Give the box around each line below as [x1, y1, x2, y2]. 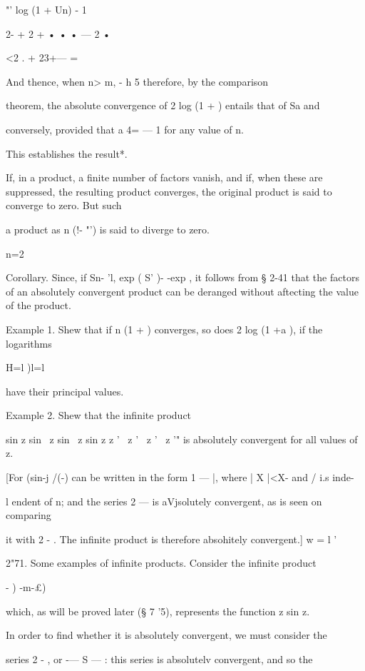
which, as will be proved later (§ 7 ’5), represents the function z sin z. [6, 603, 310, 618]
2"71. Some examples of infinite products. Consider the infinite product [6, 555, 317, 570]
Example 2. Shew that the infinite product [6, 408, 192, 423]
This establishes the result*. [6, 146, 128, 161]
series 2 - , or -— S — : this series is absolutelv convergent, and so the [6, 651, 313, 666]
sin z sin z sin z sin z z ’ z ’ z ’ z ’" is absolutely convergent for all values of [6, 431, 358, 446]
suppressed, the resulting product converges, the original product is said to [6, 183, 332, 198]
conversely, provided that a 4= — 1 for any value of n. [6, 121, 244, 136]
